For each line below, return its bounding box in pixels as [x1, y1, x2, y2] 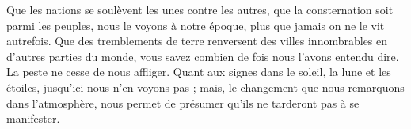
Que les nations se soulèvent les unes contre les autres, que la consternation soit [6, 2, 394, 17]
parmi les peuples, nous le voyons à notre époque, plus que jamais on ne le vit [6, 17, 385, 33]
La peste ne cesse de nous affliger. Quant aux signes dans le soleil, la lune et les [6, 63, 391, 80]
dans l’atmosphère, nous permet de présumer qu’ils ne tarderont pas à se [6, 94, 360, 111]
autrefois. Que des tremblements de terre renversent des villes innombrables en [6, 32, 388, 49]
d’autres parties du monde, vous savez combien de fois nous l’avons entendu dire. [6, 47, 399, 64]
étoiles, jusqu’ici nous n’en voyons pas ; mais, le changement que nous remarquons [6, 78, 405, 95]
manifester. [6, 110, 60, 127]
